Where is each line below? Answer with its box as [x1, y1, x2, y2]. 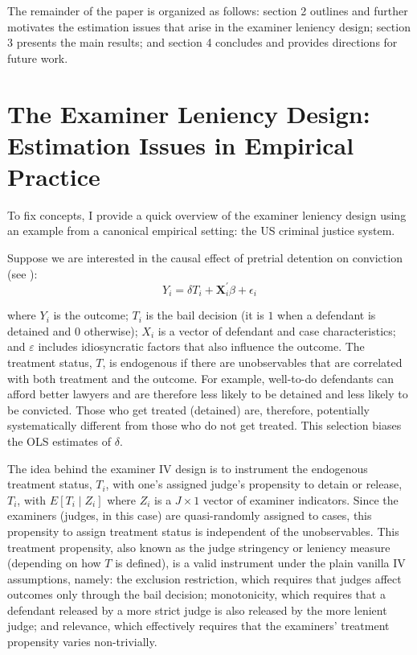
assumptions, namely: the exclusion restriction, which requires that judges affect [7, 570, 402, 587]
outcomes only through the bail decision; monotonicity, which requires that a [7, 586, 386, 603]
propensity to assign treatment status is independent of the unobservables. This [7, 522, 399, 539]
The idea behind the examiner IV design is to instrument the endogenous [7, 459, 368, 476]
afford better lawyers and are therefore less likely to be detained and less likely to [7, 385, 408, 402]
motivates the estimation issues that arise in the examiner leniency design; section [7, 18, 411, 35]
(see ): [7, 265, 38, 282]
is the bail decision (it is [145, 307, 264, 323]
